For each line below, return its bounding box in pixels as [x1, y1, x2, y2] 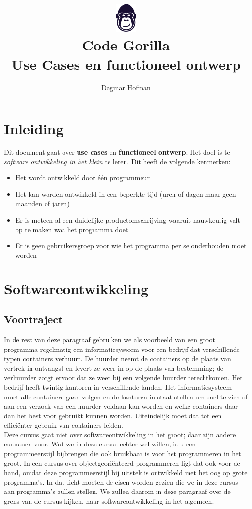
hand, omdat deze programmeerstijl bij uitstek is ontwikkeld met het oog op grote [4, 467, 248, 477]
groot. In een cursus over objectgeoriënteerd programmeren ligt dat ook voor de [4, 458, 240, 468]
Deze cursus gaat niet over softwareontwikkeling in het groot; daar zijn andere [4, 429, 236, 439]
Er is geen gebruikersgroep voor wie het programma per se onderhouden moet [15, 240, 247, 251]
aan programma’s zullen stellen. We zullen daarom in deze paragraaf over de [4, 486, 231, 496]
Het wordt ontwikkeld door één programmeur [15, 173, 150, 183]
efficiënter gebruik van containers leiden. [4, 420, 123, 430]
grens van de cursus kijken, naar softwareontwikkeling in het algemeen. [4, 496, 214, 506]
